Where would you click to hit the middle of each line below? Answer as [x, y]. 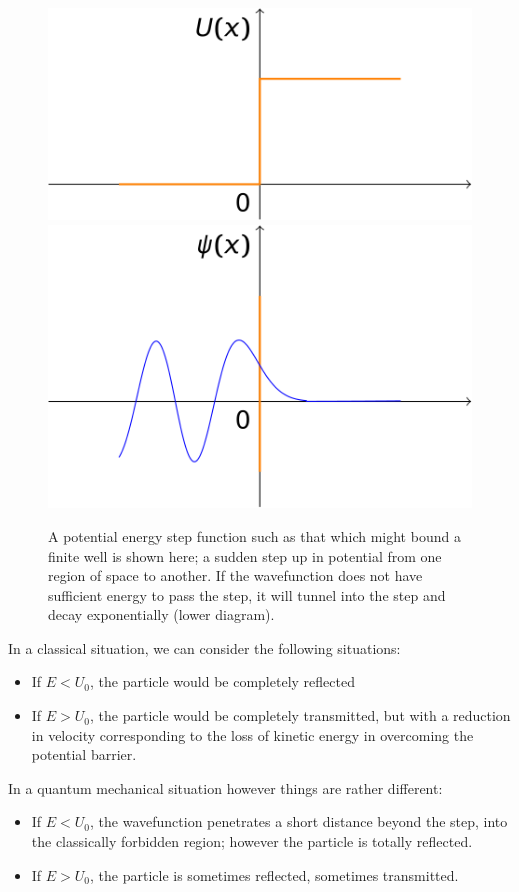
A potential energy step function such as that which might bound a [254, 535]
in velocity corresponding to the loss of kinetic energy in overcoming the [252, 734]
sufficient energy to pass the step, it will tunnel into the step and [247, 594]
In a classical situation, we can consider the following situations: [204, 647]
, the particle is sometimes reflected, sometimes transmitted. [274, 874]
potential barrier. [84, 754]
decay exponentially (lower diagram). [161, 614]
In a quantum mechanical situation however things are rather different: [225, 787]
